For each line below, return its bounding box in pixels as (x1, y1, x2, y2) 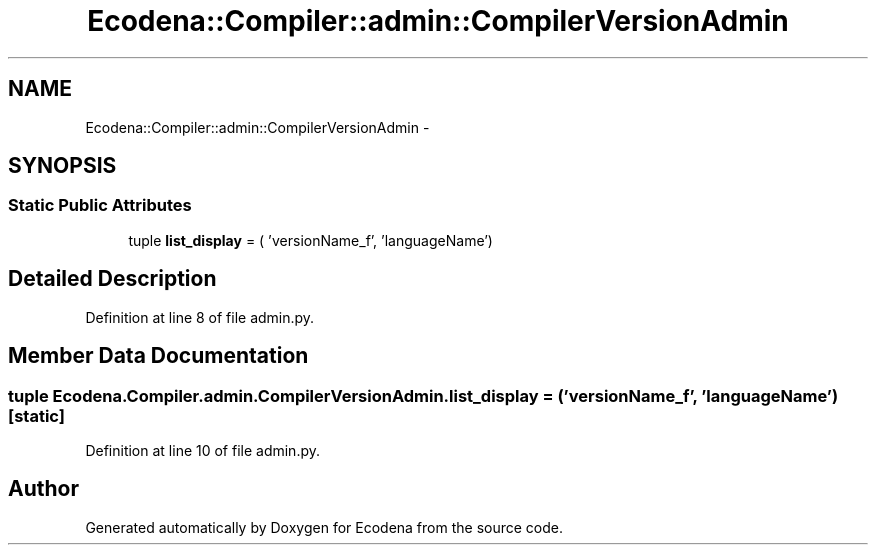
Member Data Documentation (8, 343, 309, 369)
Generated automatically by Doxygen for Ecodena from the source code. (85, 518, 564, 536)
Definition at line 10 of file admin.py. (85, 441, 321, 459)
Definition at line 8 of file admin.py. (85, 308, 315, 326)
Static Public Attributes (8, 195, 192, 216)
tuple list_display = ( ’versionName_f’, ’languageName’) (128, 231, 493, 249)
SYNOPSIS (8, 153, 117, 179)
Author (8, 476, 79, 502)
